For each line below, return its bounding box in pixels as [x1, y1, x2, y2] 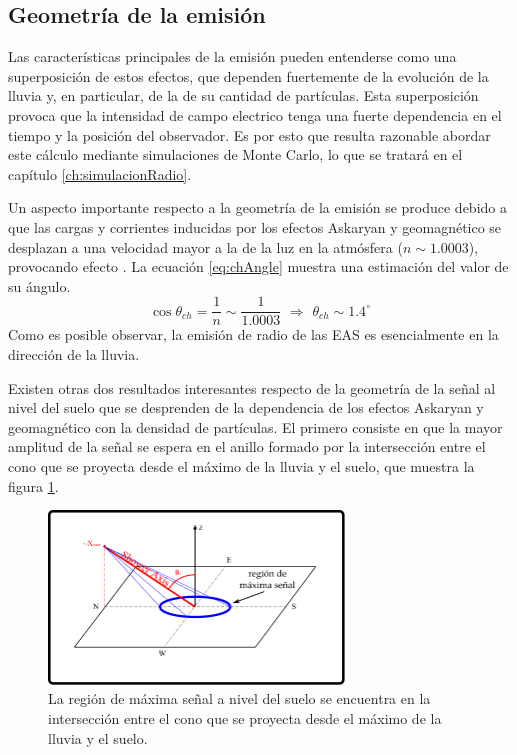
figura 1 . [8, 475, 59, 496]
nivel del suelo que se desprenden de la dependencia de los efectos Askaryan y [8, 397, 484, 418]
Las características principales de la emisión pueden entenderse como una [8, 46, 457, 67]
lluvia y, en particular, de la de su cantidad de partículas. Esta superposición [8, 85, 479, 106]
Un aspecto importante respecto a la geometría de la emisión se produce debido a [8, 197, 507, 218]
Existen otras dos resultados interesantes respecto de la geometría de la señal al [8, 377, 496, 398]
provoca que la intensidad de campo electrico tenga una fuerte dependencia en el [8, 104, 502, 125]
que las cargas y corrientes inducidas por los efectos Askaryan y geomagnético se [8, 216, 502, 237]
